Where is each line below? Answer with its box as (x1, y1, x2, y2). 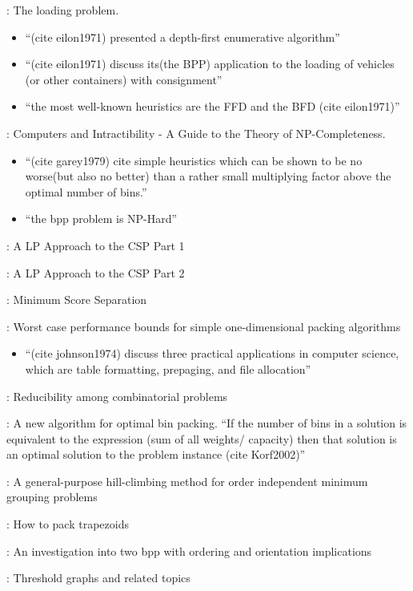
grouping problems (6, 488, 98, 505)
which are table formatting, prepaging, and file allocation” (25, 360, 311, 377)
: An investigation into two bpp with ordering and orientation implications (6, 542, 372, 559)
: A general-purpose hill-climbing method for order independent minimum (6, 472, 368, 489)
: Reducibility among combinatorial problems (6, 387, 228, 404)
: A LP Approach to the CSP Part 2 (6, 264, 185, 281)
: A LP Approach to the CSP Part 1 (6, 237, 185, 253)
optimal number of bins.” (25, 183, 147, 200)
